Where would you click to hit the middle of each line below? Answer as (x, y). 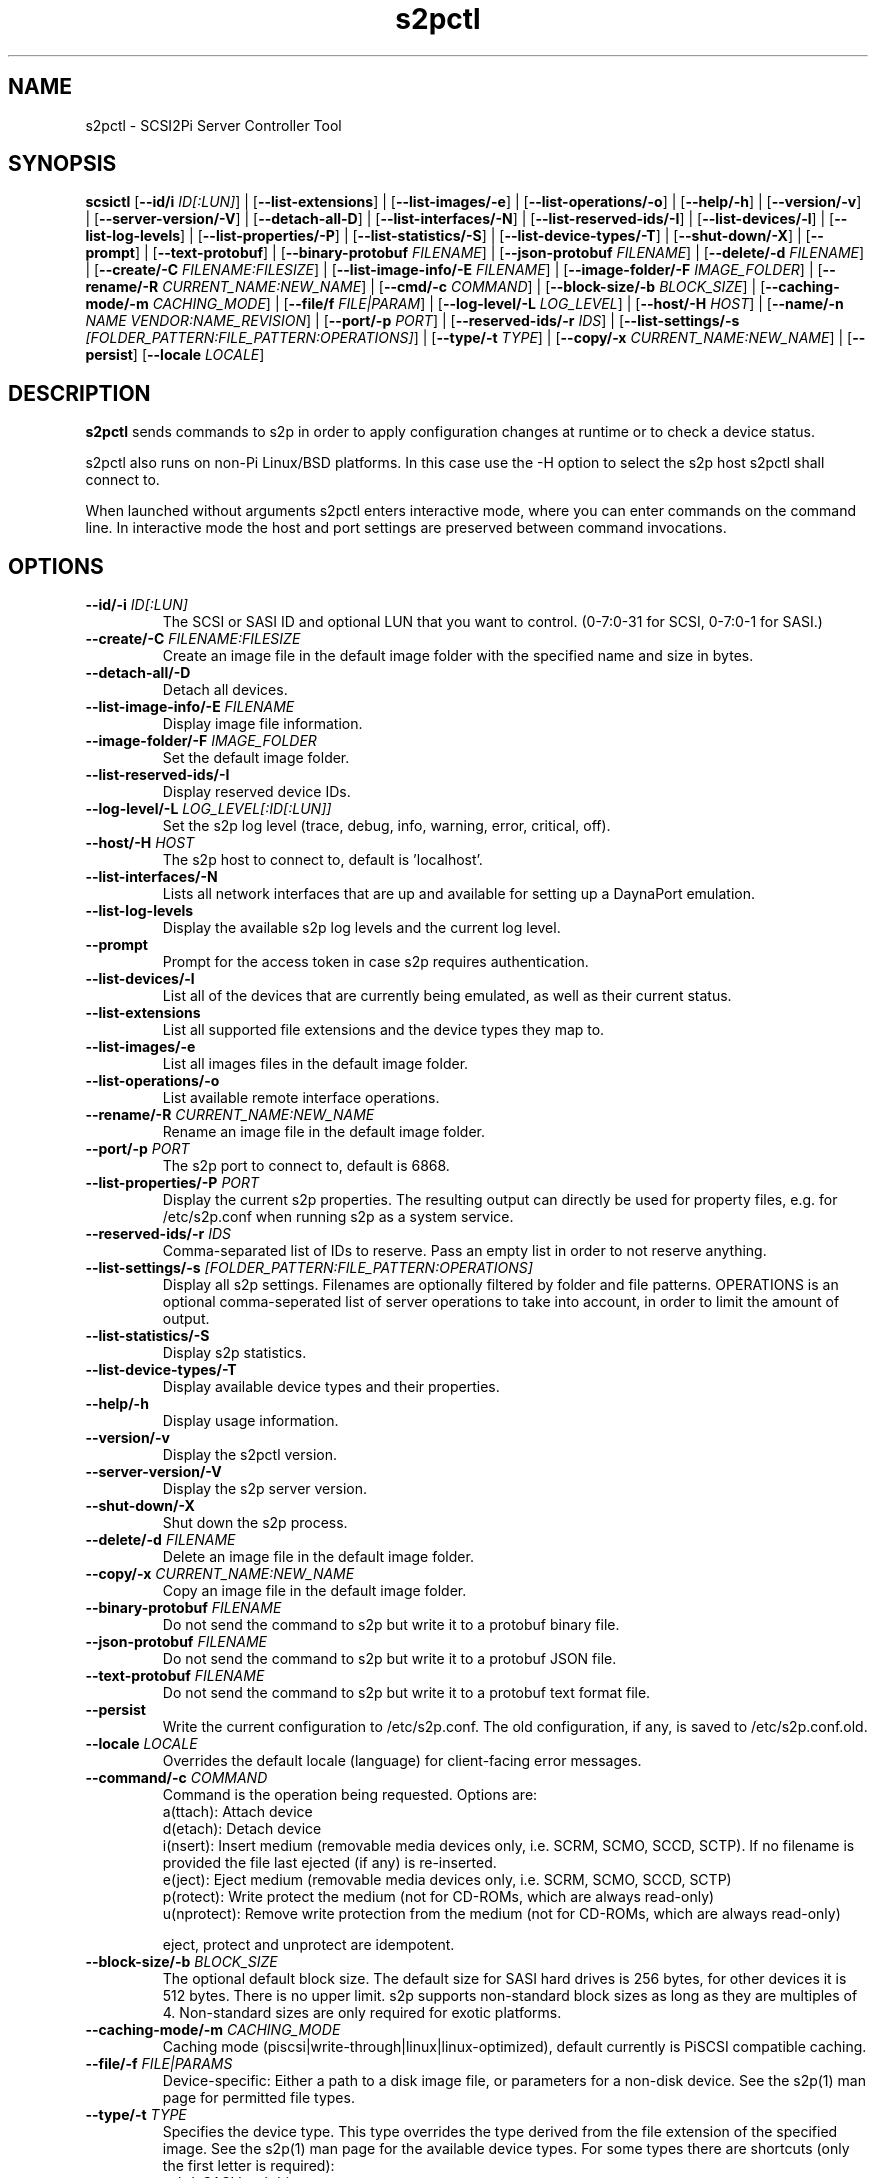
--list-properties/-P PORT (172, 1183)
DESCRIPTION (79, 393)
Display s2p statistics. (234, 1353)
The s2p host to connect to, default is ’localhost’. (322, 860)
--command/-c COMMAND (176, 1778)
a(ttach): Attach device (237, 1812)
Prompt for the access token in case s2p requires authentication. (375, 962)
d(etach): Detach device (242, 1829)
